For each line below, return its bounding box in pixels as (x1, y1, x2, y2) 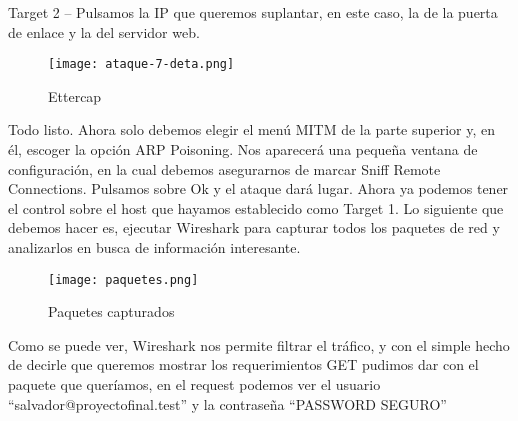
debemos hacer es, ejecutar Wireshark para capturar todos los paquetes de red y (8, 217, 500, 238)
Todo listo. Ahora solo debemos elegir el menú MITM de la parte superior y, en (8, 119, 495, 140)
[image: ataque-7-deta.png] (48, 57, 235, 72)
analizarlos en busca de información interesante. (8, 237, 301, 257)
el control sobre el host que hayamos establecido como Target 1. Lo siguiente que (8, 197, 504, 218)
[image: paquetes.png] (48, 272, 199, 287)
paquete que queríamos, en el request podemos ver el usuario (8, 374, 381, 395)
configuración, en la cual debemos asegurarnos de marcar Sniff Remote (8, 158, 441, 179)
